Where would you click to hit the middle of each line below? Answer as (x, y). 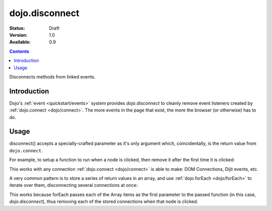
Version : (18, 35)
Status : (17, 28)
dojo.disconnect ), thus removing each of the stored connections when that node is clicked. (104, 201)
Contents (19, 51)
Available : (20, 42)
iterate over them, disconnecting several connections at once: (74, 185)
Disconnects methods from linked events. (52, 77)
